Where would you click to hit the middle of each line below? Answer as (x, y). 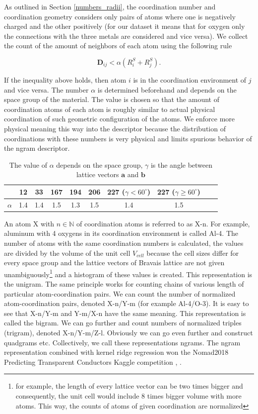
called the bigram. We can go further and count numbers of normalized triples (123, 323)
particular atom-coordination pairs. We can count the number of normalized (120, 293)
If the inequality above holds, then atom (65, 79)
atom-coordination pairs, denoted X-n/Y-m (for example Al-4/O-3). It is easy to (127, 303)
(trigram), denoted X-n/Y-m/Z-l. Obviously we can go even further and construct (129, 333)
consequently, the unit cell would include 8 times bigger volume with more (129, 396)
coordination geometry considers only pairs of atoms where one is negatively (120, 16)
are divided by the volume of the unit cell (67, 253)
